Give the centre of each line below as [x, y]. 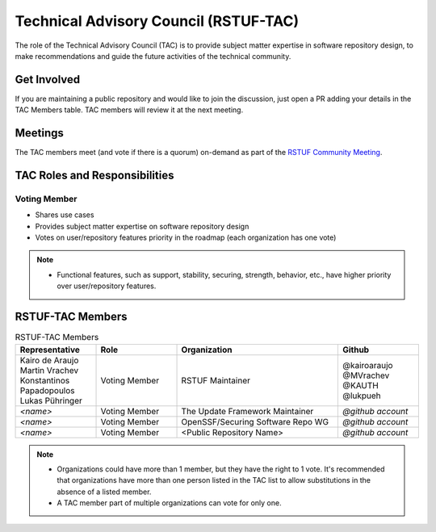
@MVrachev [366, 375]
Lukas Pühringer [51, 400]
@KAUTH [360, 385]
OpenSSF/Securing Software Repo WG [255, 421]
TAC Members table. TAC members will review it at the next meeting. [129, 110]
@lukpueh [361, 396]
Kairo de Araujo [49, 360]
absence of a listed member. [104, 492]
